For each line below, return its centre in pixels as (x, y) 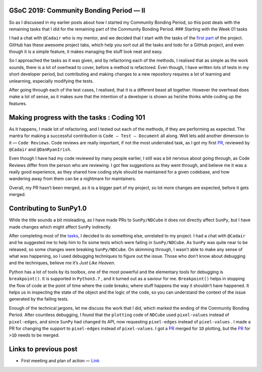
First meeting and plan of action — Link (60, 361)
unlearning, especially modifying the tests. (51, 81)
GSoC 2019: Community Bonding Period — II (77, 10)
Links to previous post (43, 349)
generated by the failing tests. (39, 299)
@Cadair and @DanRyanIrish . (40, 149)
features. (18, 103)
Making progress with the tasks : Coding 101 (77, 117)
